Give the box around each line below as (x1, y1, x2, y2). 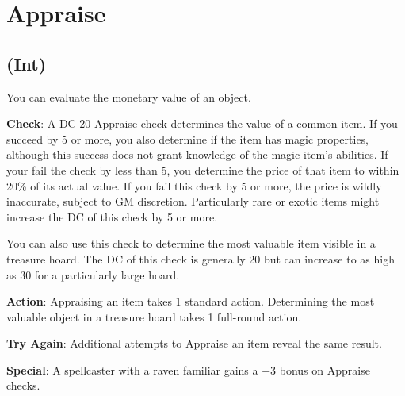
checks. (6, 377, 40, 394)
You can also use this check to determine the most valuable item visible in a (6, 235, 376, 252)
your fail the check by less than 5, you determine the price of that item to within (6, 161, 399, 178)
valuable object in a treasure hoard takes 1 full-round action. (6, 308, 302, 325)
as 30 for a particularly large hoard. (6, 266, 180, 283)
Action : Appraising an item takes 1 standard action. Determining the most (6, 293, 375, 309)
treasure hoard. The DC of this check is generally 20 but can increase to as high (6, 250, 395, 267)
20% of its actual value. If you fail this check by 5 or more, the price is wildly (6, 177, 382, 194)
